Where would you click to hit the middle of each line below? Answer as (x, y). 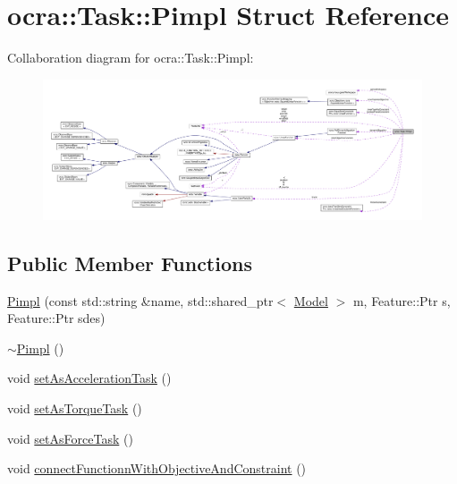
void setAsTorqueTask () (75, 408)
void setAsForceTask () (70, 438)
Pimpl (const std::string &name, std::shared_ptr (140, 300)
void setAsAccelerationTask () (89, 378)
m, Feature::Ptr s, (402, 300)
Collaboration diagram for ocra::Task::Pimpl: (131, 58)
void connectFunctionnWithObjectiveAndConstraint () (157, 468)
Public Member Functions (130, 263)
